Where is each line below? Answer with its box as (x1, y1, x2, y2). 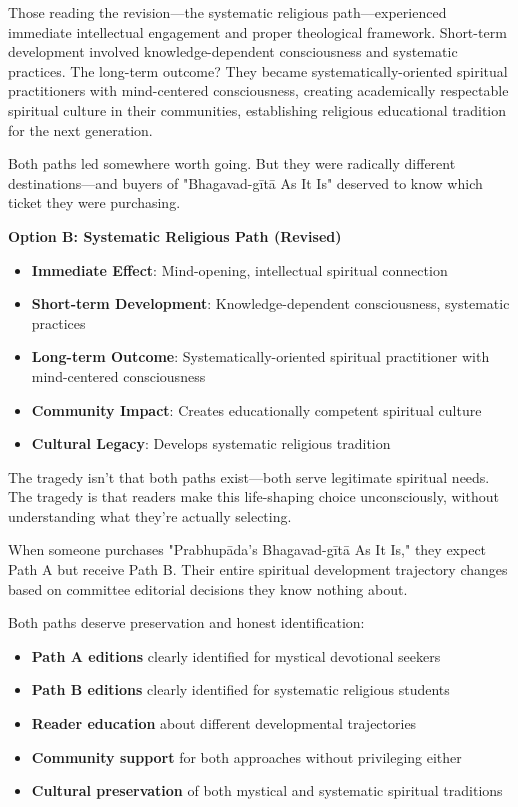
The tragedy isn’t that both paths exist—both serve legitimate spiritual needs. (8, 466, 490, 487)
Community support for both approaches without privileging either (31, 746, 462, 767)
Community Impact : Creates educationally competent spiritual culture (31, 399, 482, 420)
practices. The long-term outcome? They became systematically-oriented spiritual (8, 60, 508, 81)
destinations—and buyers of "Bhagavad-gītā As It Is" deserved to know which (8, 172, 483, 193)
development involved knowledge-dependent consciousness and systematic (8, 41, 458, 62)
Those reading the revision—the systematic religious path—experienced (8, 2, 447, 22)
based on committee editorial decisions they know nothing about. (8, 578, 408, 599)
